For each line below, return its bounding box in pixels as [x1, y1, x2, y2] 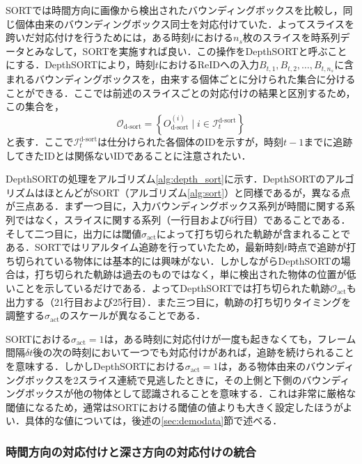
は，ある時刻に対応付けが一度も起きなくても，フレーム [104, 331, 356, 346]
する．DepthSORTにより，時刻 [15, 57, 155, 72]
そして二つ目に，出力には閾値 [6, 226, 141, 240]
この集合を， [6, 99, 64, 114]
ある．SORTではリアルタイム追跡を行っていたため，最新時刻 [6, 240, 285, 254]
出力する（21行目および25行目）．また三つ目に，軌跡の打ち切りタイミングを [6, 294, 352, 309]
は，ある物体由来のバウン [218, 358, 336, 373]
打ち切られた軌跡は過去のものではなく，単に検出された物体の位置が [34, 267, 347, 281]
